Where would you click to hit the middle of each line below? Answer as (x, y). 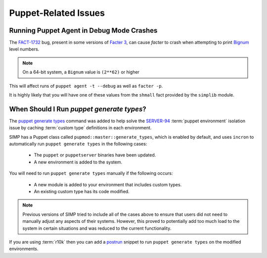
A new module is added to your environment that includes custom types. (108, 184)
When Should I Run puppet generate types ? (78, 109)
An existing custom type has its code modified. (82, 192)
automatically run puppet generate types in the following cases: (78, 144)
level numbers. (24, 49)
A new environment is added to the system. (78, 162)
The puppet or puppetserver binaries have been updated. (95, 155)
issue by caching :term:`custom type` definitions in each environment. (80, 128)
